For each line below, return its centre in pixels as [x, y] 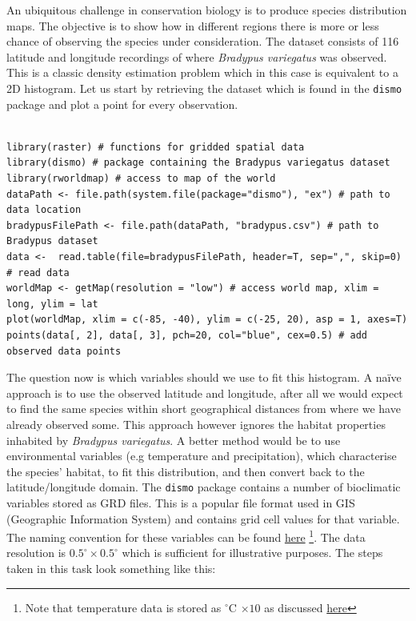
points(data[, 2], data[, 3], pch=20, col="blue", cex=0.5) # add [187, 335]
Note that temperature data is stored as [123, 607]
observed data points [64, 351]
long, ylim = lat [52, 304]
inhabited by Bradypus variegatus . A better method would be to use [174, 440]
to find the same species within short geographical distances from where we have [204, 409]
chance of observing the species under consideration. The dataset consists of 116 [203, 41]
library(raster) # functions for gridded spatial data [156, 147]
